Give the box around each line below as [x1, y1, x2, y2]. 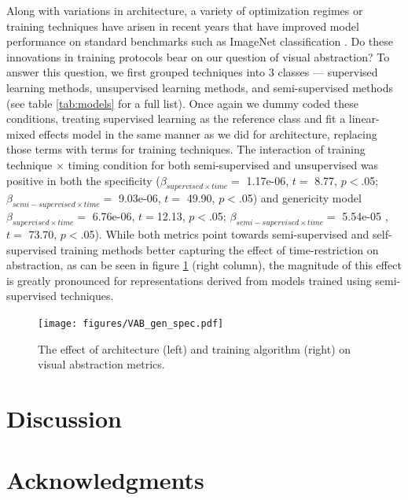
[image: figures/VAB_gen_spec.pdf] [38, 317, 224, 329]
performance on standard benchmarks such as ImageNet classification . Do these [6, 33, 394, 50]
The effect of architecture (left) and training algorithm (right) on [38, 340, 351, 357]
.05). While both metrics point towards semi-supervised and [80, 225, 369, 242]
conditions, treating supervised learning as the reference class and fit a [6, 110, 346, 127]
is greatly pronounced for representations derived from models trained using [6, 272, 372, 288]
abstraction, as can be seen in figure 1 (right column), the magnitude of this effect [6, 257, 402, 273]
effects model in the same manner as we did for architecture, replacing [39, 125, 377, 142]
